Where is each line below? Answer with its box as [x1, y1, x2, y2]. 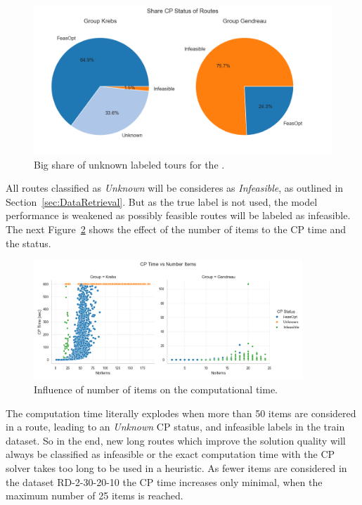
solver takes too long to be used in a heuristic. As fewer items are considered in [6, 461, 347, 476]
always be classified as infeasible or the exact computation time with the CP [6, 447, 335, 461]
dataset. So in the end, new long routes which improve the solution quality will [6, 433, 346, 447]
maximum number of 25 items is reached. [6, 488, 183, 503]
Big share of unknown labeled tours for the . [34, 157, 225, 171]
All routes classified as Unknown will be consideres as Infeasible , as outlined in [6, 181, 344, 195]
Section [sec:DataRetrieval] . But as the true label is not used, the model [6, 194, 318, 209]
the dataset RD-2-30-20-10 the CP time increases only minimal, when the [6, 474, 323, 489]
